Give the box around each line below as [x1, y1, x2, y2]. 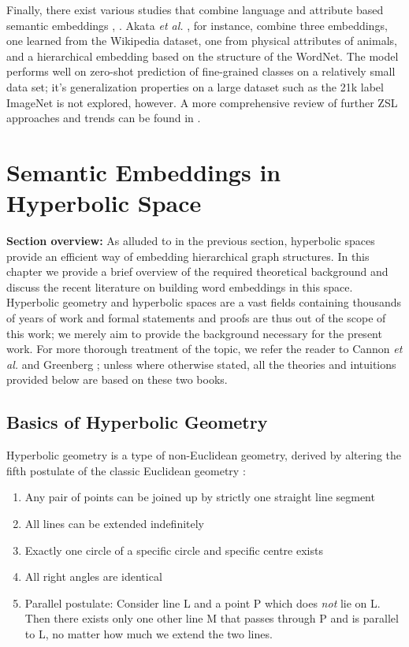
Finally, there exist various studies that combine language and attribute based [6, 2, 384, 17]
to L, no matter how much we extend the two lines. [24, 625, 273, 641]
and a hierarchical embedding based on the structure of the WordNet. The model [6, 47, 399, 64]
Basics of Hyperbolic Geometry [6, 410, 268, 434]
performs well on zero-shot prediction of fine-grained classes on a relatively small [6, 63, 396, 80]
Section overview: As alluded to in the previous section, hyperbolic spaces [6, 232, 375, 249]
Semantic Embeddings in [6, 155, 281, 188]
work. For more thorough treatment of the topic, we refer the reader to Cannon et [6, 340, 403, 357]
